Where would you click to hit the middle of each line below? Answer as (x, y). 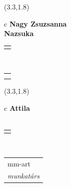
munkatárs (23, 176)
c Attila (17, 108)
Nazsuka (19, 33)
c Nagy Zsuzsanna (35, 23)
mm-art (19, 163)
